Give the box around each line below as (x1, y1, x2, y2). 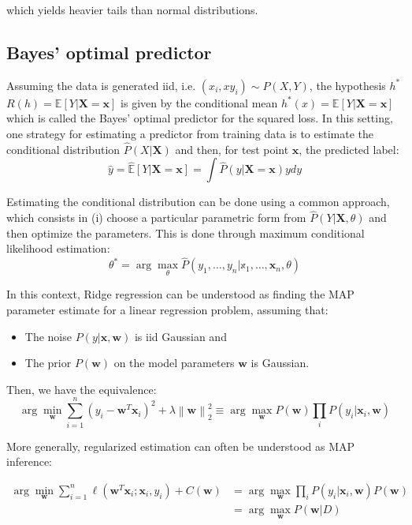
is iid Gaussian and (134, 328, 227, 344)
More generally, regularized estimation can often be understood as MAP (6, 437, 355, 454)
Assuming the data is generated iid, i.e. (6, 77, 196, 93)
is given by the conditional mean (121, 94, 278, 111)
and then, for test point (175, 141, 289, 157)
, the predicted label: (299, 141, 399, 157)
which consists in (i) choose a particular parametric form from (6, 209, 306, 226)
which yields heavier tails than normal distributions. (6, 2, 258, 17)
